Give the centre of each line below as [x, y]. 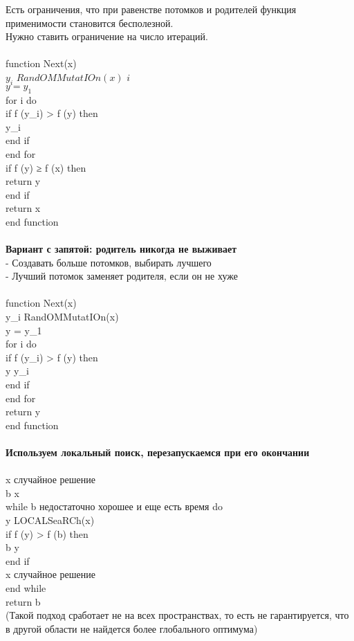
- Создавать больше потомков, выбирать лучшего [109, 262]
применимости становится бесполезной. [90, 22]
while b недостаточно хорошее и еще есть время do [114, 506]
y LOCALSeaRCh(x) [50, 520]
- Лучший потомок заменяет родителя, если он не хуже [122, 276]
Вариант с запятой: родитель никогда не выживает [121, 249]
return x [23, 208]
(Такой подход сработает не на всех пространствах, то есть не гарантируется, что [177, 615]
